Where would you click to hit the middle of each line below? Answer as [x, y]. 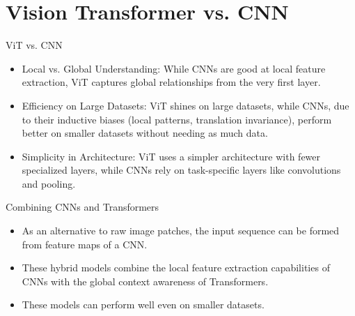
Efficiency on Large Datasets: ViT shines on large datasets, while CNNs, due [186, 105]
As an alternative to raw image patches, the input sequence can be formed [181, 231]
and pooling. [49, 183]
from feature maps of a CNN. [85, 244]
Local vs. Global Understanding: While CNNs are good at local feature [174, 68]
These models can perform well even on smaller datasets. [143, 304]
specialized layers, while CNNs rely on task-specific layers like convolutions [181, 170]
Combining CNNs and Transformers [82, 207]
